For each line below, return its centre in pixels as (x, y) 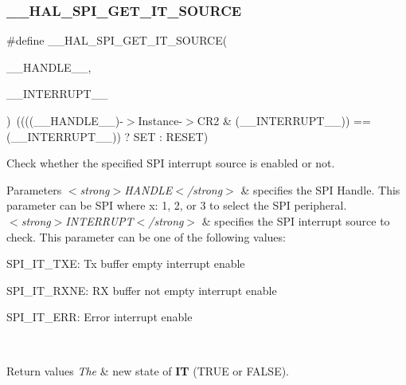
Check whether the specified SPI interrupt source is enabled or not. (171, 163)
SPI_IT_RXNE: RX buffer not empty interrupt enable (142, 290)
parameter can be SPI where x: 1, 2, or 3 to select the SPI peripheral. (177, 205)
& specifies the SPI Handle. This (320, 189)
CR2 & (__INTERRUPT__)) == (284, 120)
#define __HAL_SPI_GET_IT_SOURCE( (117, 40)
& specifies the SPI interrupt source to (296, 220)
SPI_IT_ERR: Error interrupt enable (100, 317)
